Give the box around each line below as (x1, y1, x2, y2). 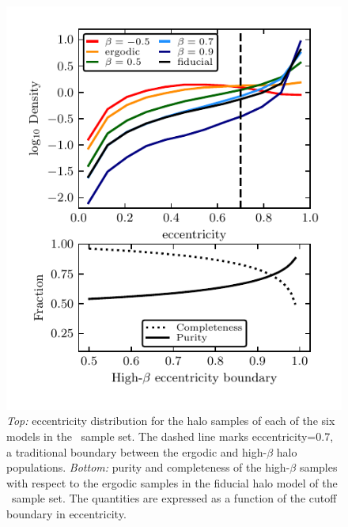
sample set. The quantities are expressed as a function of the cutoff (11, 490, 337, 506)
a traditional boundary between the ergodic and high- (6, 443, 267, 460)
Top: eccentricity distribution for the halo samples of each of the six (6, 412, 335, 429)
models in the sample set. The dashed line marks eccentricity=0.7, (6, 428, 334, 444)
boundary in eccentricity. (6, 505, 127, 521)
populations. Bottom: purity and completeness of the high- (6, 459, 290, 476)
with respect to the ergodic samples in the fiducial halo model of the (6, 474, 338, 491)
